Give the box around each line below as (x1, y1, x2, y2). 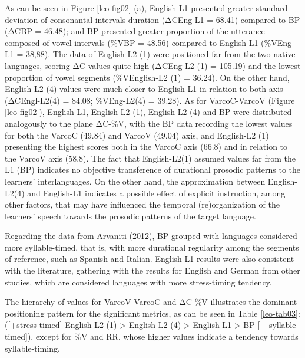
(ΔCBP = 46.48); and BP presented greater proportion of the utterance (5, 25, 265, 37)
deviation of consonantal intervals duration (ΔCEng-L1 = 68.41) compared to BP (5, 13, 300, 25)
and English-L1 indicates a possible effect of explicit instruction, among (27, 186, 286, 199)
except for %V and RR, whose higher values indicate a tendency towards (35, 330, 299, 343)
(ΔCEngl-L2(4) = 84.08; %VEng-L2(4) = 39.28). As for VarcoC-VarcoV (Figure (5, 94, 295, 106)
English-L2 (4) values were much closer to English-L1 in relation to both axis (5, 83, 283, 95)
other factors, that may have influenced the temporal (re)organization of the (5, 198, 280, 211)
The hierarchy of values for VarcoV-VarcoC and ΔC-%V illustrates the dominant (5, 295, 297, 308)
